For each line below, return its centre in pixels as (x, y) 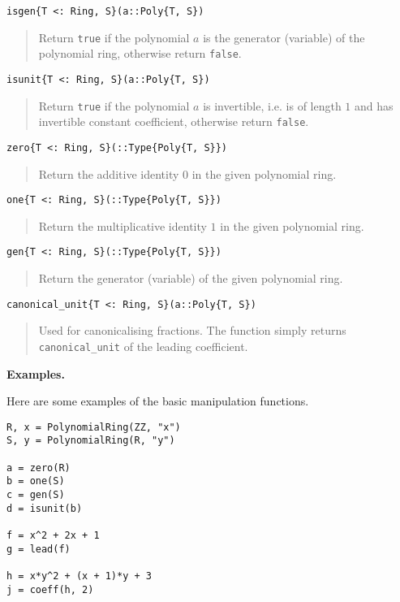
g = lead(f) (39, 549)
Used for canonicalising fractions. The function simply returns (192, 330)
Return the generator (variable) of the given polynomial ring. (191, 278)
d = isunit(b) (45, 508)
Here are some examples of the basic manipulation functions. (158, 401)
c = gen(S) (36, 495)
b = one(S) (36, 481)
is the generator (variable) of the (284, 37)
